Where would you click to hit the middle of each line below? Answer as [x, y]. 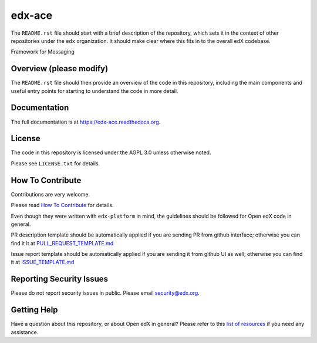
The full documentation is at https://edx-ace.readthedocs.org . [86, 122]
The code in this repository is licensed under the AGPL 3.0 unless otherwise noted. [111, 152]
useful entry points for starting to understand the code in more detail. [95, 91]
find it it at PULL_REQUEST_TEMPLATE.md [62, 243]
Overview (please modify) [60, 69]
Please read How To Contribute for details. [62, 205]
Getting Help [34, 310]
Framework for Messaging [43, 52]
